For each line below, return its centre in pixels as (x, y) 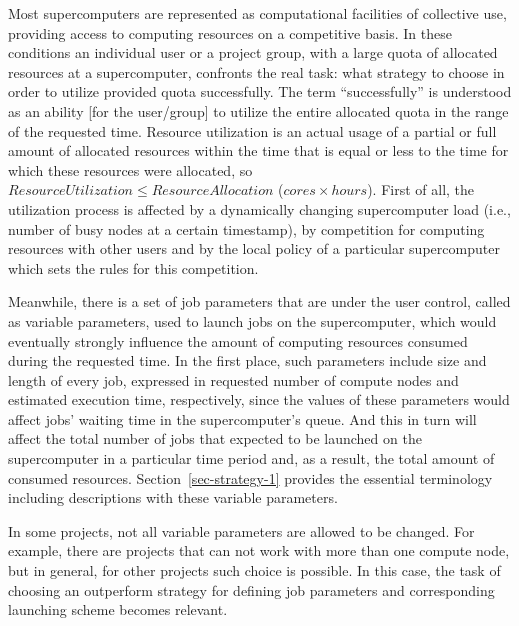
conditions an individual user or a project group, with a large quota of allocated (253, 52)
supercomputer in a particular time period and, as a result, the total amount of (251, 458)
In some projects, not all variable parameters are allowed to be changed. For (241, 530)
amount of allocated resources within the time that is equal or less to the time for (258, 150)
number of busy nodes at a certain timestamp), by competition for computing (246, 228)
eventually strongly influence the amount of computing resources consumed (238, 340)
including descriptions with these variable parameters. (173, 497)
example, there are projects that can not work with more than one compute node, (259, 550)
